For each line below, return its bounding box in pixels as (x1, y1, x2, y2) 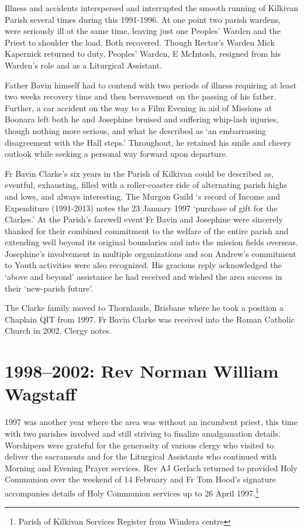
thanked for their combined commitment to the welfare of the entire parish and (5, 224, 289, 237)
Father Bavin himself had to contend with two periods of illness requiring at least (5, 78, 297, 91)
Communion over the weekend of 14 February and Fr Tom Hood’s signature (5, 473, 276, 485)
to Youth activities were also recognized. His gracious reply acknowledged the (5, 259, 282, 271)
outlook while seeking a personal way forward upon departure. (5, 148, 228, 160)
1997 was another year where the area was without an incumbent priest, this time (5, 416, 298, 428)
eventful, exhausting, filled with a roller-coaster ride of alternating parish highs (5, 179, 287, 191)
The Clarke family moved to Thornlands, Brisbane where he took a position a (5, 302, 284, 314)
